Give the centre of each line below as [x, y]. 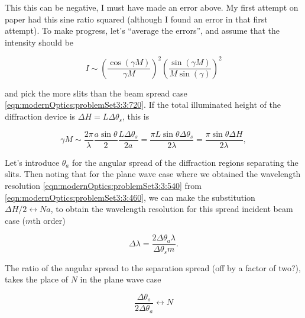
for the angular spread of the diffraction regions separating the [185, 162]
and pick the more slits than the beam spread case [96, 93]
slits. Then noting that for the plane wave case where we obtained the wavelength [153, 174]
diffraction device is [40, 116]
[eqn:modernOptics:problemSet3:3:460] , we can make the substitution [130, 197]
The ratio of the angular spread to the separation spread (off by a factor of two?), [153, 267]
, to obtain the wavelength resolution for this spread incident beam [172, 209]
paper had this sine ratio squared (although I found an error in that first [136, 19]
